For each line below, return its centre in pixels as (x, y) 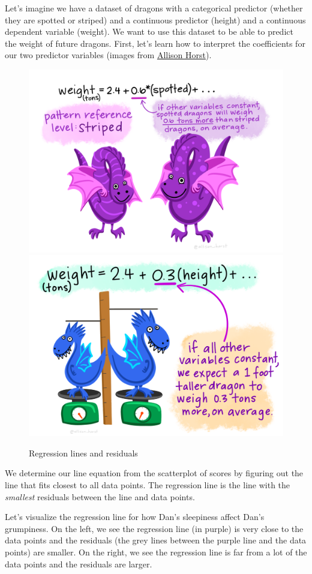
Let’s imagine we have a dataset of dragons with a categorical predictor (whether (154, 8)
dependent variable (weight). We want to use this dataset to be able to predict (149, 31)
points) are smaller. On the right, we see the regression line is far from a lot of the (156, 552)
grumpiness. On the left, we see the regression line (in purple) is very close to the (154, 528)
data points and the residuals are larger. (79, 564)
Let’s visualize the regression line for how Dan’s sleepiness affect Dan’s (135, 517)
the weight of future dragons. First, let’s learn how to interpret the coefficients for (155, 43)
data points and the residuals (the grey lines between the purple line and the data (156, 540)
